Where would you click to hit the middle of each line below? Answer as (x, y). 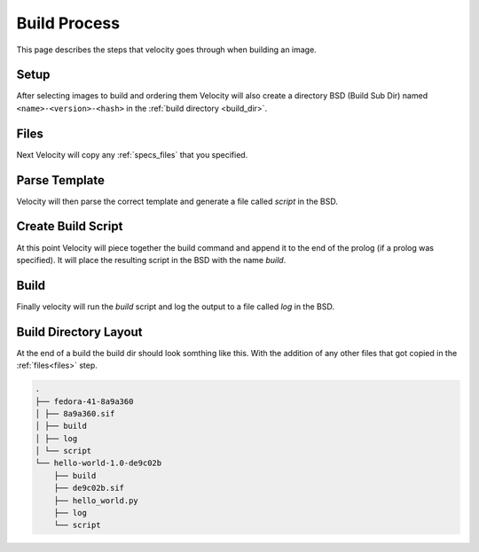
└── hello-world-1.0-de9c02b (98, 463)
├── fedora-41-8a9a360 (84, 401)
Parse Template (61, 180)
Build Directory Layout (79, 332)
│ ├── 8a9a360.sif (75, 413)
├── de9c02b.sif (89, 488)
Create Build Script (70, 226)
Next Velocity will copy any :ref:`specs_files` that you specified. (132, 154)
